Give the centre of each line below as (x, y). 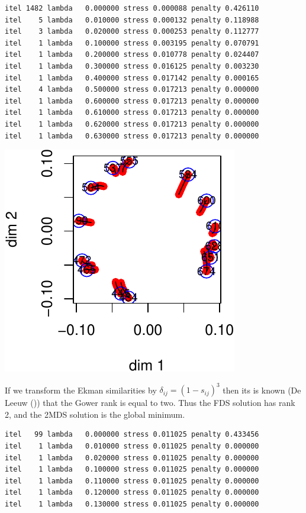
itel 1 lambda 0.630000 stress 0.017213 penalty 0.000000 (132, 136)
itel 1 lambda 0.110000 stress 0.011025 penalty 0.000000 (132, 481)
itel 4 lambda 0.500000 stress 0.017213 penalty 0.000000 (132, 90)
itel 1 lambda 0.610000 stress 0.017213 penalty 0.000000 (132, 113)
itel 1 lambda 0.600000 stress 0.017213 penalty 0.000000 (132, 101)
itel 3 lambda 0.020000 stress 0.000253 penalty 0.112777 (132, 32)
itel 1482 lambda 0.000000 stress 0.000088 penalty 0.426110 (132, 8)
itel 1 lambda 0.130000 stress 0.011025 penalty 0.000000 (132, 504)
